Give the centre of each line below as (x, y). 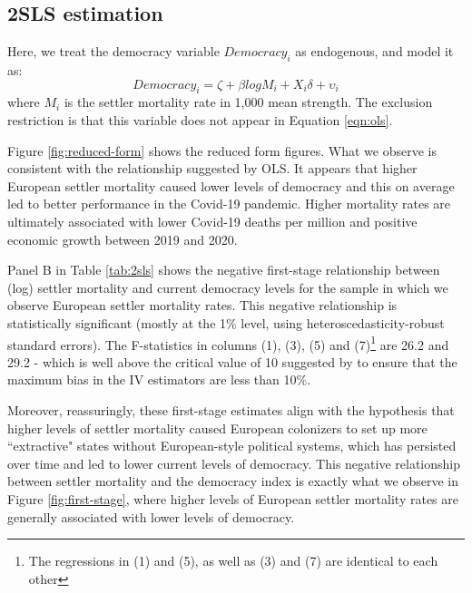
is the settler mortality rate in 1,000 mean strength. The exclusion (248, 102)
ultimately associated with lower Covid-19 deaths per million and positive (212, 221)
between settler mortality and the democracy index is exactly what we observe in (233, 481)
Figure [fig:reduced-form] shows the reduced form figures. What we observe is (222, 150)
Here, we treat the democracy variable (113, 51)
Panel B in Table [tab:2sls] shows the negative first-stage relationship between (224, 270)
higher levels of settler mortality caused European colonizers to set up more (217, 428)
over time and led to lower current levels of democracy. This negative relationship (234, 463)
